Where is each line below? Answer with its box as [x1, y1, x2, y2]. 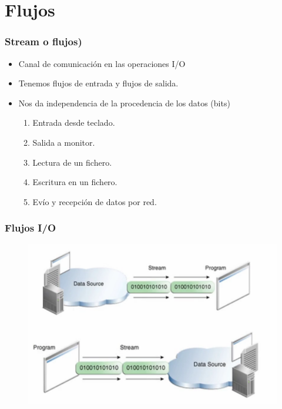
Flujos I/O [5, 220, 56, 235]
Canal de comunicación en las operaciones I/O [18, 57, 186, 69]
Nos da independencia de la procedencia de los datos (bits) [18, 96, 230, 109]
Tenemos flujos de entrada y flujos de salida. [18, 77, 179, 89]
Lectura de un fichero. [32, 156, 112, 168]
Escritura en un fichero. [32, 176, 117, 188]
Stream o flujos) [5, 34, 82, 49]
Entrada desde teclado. [32, 116, 115, 129]
